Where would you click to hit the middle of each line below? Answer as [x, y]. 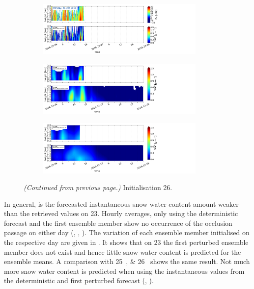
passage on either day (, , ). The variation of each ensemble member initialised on [127, 232]
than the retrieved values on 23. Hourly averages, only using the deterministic [121, 213]
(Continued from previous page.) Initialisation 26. [98, 187]
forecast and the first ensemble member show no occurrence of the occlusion [118, 223]
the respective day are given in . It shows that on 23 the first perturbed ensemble [126, 242]
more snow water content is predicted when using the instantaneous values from [124, 271]
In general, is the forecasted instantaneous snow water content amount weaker [121, 204]
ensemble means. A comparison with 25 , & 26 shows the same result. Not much [127, 261]
